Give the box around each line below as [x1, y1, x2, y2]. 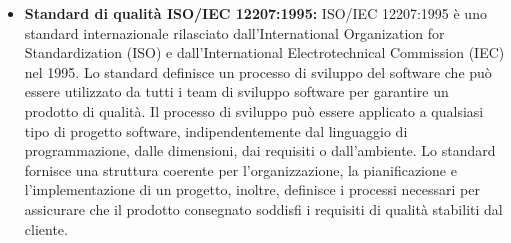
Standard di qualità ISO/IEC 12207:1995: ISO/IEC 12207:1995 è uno [24, 3, 487, 23]
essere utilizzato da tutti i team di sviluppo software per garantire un [24, 81, 449, 102]
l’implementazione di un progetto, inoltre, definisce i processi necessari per [24, 179, 480, 200]
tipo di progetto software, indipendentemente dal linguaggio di [24, 120, 408, 141]
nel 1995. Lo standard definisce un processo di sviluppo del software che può [24, 61, 492, 82]
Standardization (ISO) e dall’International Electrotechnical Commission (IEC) [24, 42, 505, 63]
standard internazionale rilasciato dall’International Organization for [24, 22, 445, 43]
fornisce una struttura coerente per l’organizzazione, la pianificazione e [24, 159, 457, 180]
